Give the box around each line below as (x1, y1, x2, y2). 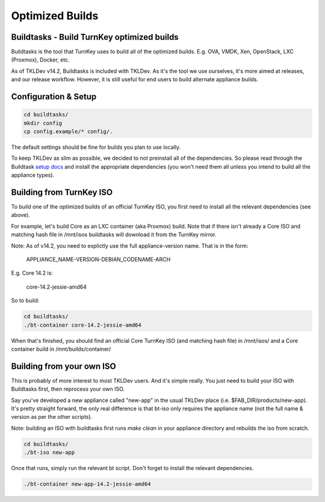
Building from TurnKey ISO (11, 187, 113, 197)
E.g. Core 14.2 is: (11, 269, 54, 277)
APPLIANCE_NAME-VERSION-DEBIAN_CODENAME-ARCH (26, 256, 171, 263)
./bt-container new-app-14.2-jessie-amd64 (23, 481, 151, 488)
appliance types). (11, 172, 55, 179)
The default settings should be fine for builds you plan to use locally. (11, 143, 181, 151)
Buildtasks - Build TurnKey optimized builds (11, 32, 179, 42)
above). (11, 212, 30, 219)
